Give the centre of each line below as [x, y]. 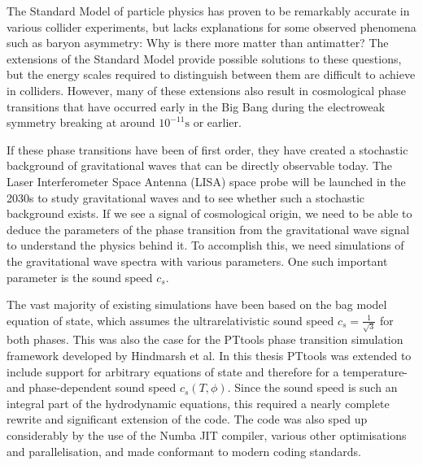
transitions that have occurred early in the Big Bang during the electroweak [196, 106]
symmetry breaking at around [81, 122]
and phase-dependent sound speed [92, 387]
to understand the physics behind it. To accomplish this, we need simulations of [205, 245]
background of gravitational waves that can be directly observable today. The [199, 165]
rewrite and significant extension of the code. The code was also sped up [187, 419]
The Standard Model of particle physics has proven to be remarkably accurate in [208, 11]
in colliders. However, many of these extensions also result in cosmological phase [207, 90]
